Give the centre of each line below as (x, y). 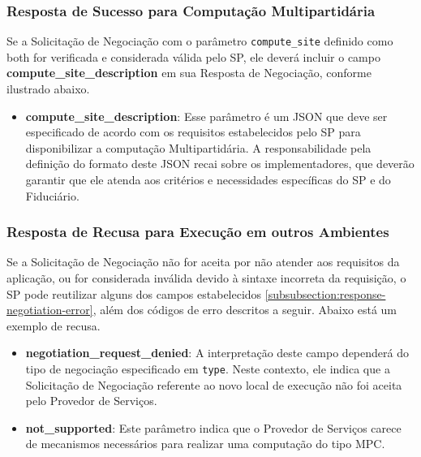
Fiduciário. (52, 195)
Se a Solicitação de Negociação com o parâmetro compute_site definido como (200, 41)
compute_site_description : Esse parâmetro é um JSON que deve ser (206, 116)
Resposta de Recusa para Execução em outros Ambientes (198, 232)
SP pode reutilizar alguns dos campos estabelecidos (134, 293)
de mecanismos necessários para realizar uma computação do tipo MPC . (205, 444)
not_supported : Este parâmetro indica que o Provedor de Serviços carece (213, 427)
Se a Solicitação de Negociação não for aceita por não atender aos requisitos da (203, 262)
